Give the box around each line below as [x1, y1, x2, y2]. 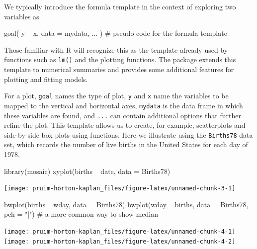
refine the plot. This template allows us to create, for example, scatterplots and [4, 120, 246, 130]
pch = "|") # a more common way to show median [4, 209, 158, 219]
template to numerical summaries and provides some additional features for [4, 64, 234, 75]
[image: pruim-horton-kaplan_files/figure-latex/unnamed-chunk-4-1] [4, 228, 236, 236]
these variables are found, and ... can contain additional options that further [4, 110, 241, 120]
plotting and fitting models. [4, 74, 88, 84]
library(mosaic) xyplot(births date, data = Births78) [4, 166, 171, 176]
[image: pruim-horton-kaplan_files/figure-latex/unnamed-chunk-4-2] [4, 238, 236, 245]
